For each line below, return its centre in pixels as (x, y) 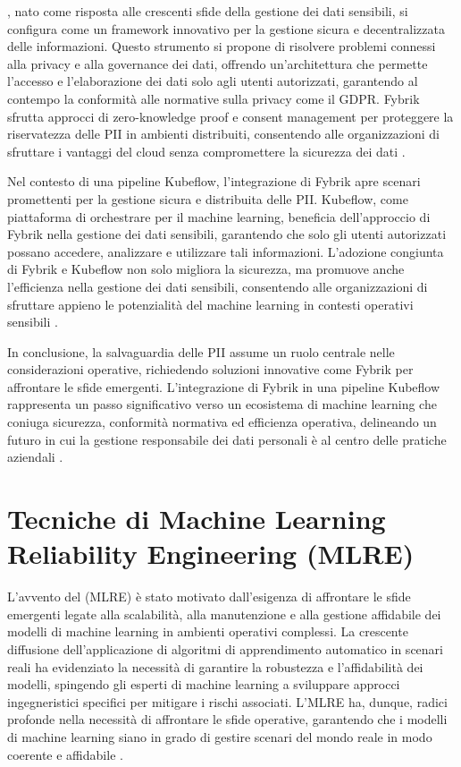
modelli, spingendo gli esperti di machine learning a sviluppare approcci (204, 684)
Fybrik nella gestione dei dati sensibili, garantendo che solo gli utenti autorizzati (227, 234)
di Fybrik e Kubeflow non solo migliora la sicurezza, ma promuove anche (206, 269)
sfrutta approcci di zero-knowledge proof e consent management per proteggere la (230, 116)
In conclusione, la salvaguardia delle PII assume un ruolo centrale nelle (201, 351)
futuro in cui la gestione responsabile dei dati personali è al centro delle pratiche (227, 439)
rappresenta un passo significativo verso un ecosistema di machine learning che (222, 404)
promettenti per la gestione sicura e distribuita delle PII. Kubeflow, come (208, 198)
